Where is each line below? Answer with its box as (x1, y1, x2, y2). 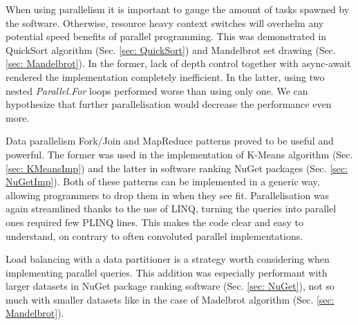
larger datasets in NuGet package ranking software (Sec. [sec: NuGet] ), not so (6, 279, 335, 293)
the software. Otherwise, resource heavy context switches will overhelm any (6, 15, 324, 30)
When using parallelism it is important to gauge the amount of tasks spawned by (6, 2, 350, 16)
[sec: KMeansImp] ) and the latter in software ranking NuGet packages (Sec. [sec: (6, 160, 348, 175)
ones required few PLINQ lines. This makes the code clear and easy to (6, 214, 303, 229)
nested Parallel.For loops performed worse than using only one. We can (6, 83, 308, 98)
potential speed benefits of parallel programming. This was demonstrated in (6, 29, 327, 44)
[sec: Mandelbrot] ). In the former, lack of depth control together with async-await (6, 56, 351, 71)
